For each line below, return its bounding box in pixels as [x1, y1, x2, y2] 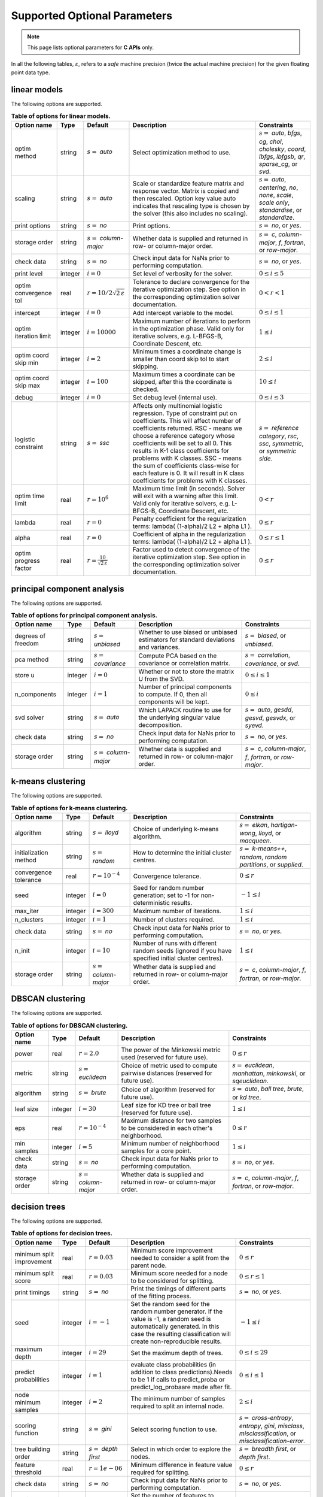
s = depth [89, 1444, 118, 1453]
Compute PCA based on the [138, 651, 217, 660]
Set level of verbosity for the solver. [132, 269, 233, 278]
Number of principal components [138, 683, 232, 691]
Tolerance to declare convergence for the [132, 278, 250, 286]
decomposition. [138, 720, 182, 729]
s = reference [258, 423, 299, 432]
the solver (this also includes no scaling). [132, 209, 248, 217]
